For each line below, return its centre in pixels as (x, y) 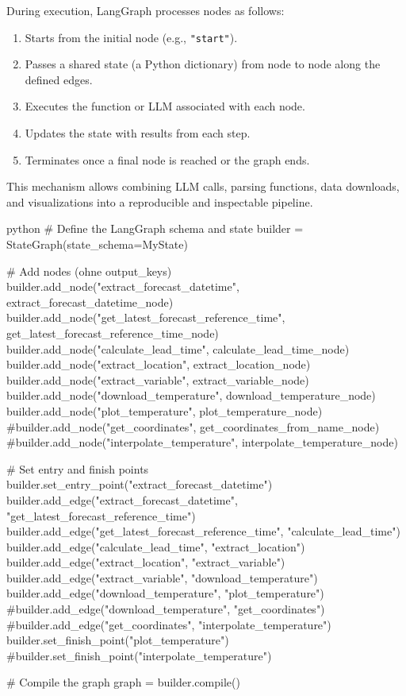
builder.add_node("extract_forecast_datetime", (123, 286)
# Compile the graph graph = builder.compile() (123, 682)
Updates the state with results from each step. (138, 133)
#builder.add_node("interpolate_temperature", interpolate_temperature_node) (202, 442)
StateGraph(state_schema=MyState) (97, 244)
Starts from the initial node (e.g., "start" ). (131, 37)
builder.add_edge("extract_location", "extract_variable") (146, 562)
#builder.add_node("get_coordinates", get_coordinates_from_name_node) (193, 426)
